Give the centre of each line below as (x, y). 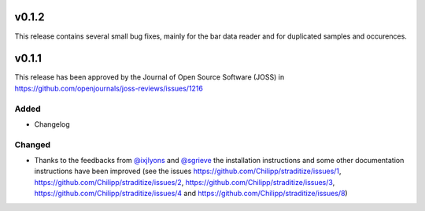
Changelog (52, 124)
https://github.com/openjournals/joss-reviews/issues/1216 (109, 88)
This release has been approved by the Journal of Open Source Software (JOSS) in (150, 77)
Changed (33, 144)
